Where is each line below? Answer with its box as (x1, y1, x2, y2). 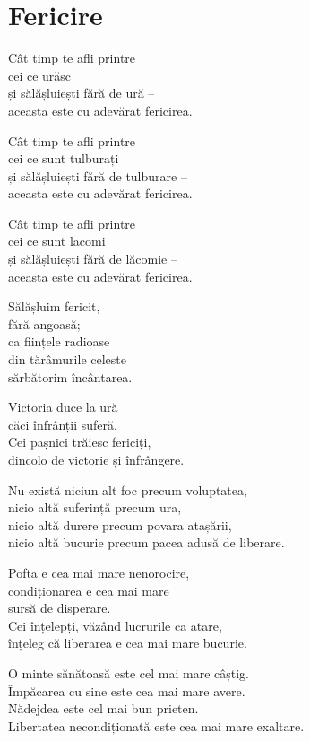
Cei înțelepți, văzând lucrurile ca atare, (8, 615, 222, 634)
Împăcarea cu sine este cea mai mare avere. (8, 681, 245, 700)
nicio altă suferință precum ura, (8, 498, 182, 517)
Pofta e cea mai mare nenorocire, (8, 563, 190, 581)
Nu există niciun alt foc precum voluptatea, (8, 480, 247, 499)
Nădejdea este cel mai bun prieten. (8, 699, 199, 718)
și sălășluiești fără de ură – (8, 83, 155, 102)
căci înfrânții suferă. (8, 415, 117, 433)
